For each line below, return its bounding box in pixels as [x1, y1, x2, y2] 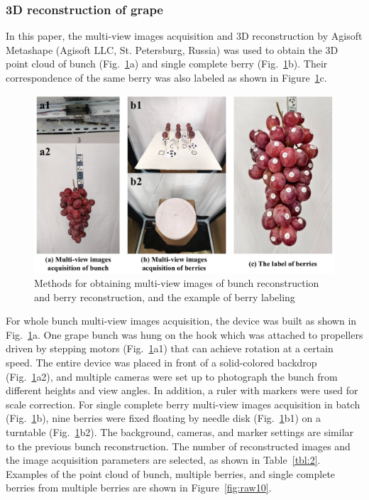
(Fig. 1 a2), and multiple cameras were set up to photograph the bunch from [6, 369, 338, 384]
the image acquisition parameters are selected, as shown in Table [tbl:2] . [6, 452, 321, 467]
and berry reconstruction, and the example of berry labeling [34, 289, 295, 304]
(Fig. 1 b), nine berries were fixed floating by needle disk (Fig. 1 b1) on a [6, 411, 321, 425]
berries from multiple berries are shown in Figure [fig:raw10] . [6, 480, 272, 495]
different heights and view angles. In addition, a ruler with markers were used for [6, 383, 358, 398]
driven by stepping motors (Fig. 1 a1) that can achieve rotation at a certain [6, 341, 334, 356]
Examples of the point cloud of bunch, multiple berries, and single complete [6, 466, 336, 481]
